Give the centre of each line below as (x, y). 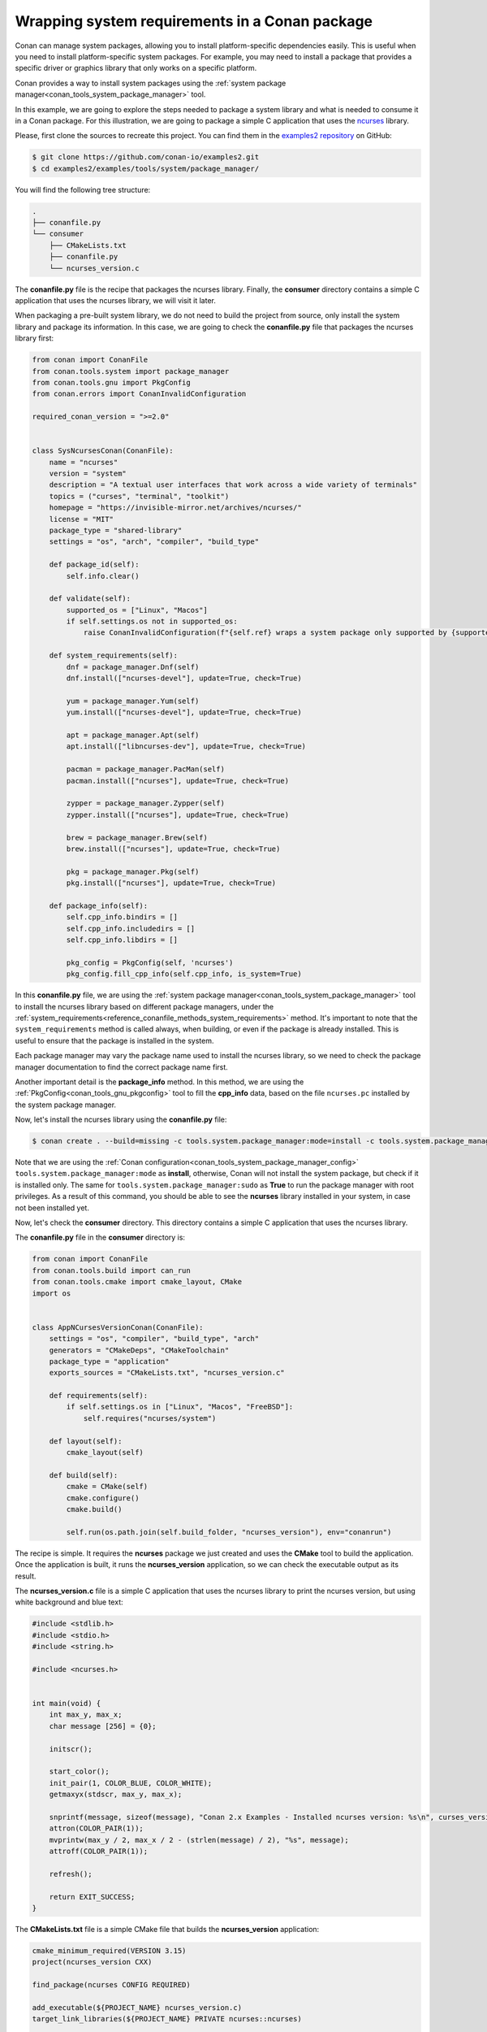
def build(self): (84, 1475)
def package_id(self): (94, 564)
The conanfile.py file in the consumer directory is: (100, 1237)
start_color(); (79, 1771)
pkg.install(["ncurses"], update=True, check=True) (171, 883)
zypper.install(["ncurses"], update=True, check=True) (178, 814)
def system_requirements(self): (114, 656)
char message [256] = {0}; (103, 1726)
